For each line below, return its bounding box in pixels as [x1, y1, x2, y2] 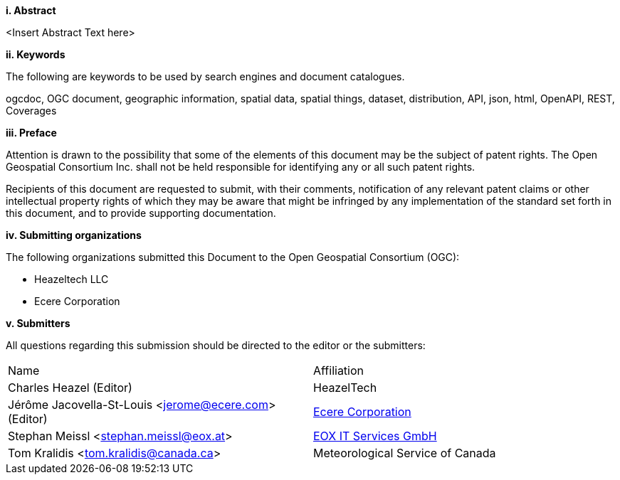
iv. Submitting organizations [6, 229, 142, 241]
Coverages [6, 105, 57, 117]
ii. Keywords [6, 48, 65, 60]
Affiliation [313, 363, 364, 378]
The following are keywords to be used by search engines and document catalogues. [6, 70, 405, 82]
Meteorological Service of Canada [313, 446, 496, 460]
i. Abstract [6, 4, 56, 16]
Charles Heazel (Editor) [8, 380, 132, 395]
